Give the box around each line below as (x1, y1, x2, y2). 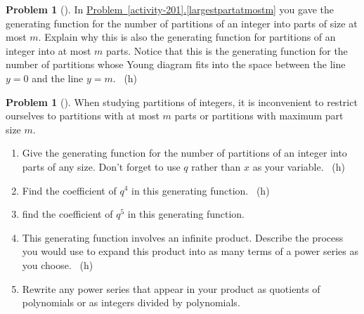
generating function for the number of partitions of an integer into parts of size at (6, 15, 358, 30)
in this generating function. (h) (131, 183, 270, 197)
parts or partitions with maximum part (174, 108, 344, 123)
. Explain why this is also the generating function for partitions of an (38, 30, 336, 44)
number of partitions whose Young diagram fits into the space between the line (6, 57, 346, 72)
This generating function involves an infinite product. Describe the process (22, 230, 344, 244)
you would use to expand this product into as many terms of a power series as (22, 244, 359, 259)
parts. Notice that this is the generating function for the (106, 43, 348, 58)
